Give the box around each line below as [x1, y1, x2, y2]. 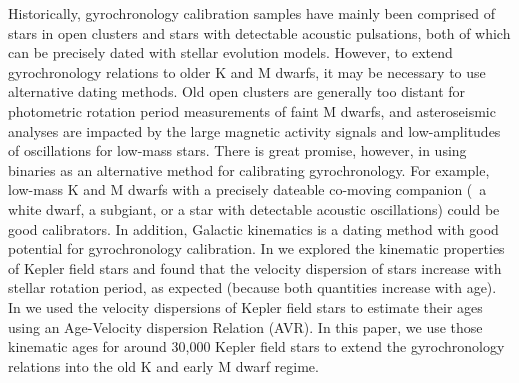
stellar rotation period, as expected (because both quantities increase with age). [8, 277, 497, 298]
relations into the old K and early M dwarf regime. [8, 355, 319, 376]
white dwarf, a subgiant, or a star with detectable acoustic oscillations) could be [8, 198, 500, 219]
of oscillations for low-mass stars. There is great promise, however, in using [8, 140, 467, 161]
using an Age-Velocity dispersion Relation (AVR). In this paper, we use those [8, 316, 483, 337]
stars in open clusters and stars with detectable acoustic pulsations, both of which [8, 22, 511, 43]
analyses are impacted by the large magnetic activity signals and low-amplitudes [8, 120, 501, 141]
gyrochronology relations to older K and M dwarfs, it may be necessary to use [8, 61, 486, 82]
